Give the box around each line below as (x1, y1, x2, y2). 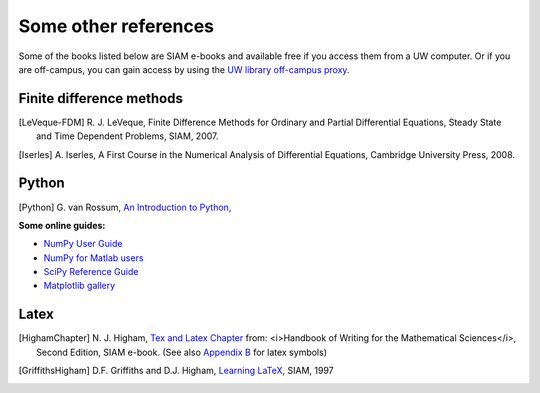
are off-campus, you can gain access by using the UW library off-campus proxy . (18, 63, 350, 75)
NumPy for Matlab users (43, 251, 144, 264)
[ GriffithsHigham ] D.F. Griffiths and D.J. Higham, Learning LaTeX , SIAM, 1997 (18, 365, 334, 377)
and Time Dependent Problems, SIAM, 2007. (36, 130, 219, 142)
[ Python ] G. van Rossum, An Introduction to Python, (18, 201, 232, 213)
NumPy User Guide (43, 238, 123, 250)
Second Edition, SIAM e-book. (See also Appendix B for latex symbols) (36, 346, 327, 358)
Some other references (18, 15, 215, 37)
